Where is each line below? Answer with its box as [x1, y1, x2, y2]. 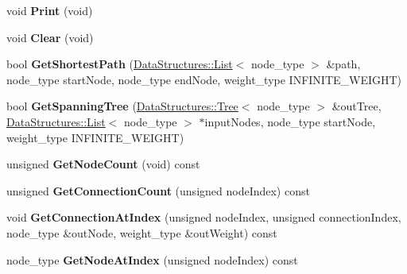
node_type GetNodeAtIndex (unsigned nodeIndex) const [6, 251, 298, 268]
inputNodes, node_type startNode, [204, 113, 376, 129]
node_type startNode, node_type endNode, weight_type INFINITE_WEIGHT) [6, 71, 402, 87]
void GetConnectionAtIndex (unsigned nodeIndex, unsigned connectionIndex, [6, 209, 401, 226]
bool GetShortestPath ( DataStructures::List [6, 56, 233, 72]
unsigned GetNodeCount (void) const [6, 156, 200, 172]
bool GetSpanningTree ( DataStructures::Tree [6, 98, 238, 114]
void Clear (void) [6, 29, 94, 45]
